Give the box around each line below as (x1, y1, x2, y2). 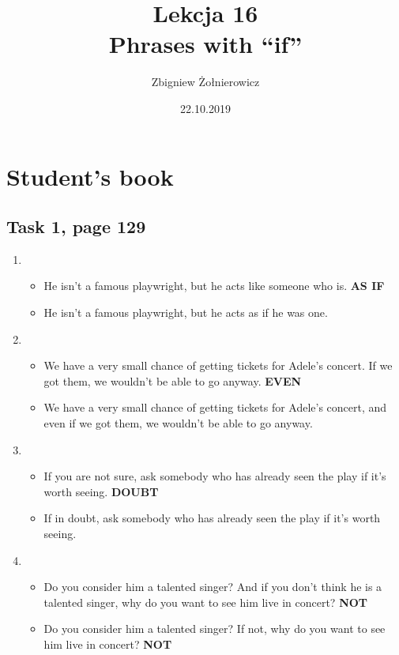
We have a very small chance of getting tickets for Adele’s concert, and (43, 399, 387, 416)
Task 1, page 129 (6, 214, 146, 239)
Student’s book (6, 160, 174, 192)
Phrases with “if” (108, 28, 303, 60)
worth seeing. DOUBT (43, 483, 159, 499)
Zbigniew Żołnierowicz (151, 73, 260, 90)
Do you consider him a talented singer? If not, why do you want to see (43, 620, 386, 637)
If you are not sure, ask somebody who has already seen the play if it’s (43, 468, 386, 484)
